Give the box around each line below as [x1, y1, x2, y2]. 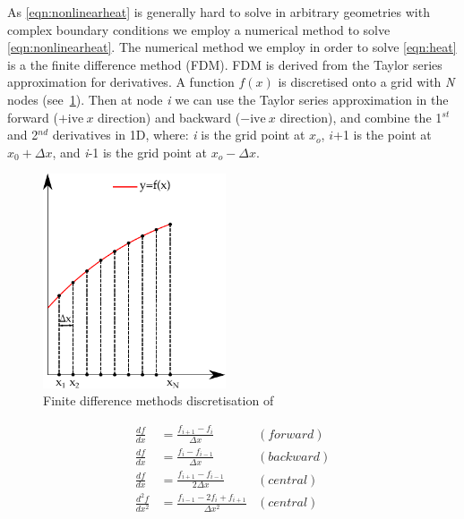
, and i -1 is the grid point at [52, 142, 207, 161]
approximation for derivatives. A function [7, 72, 235, 91]
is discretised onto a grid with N [278, 72, 455, 91]
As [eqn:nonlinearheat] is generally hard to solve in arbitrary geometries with [7, 3, 430, 21]
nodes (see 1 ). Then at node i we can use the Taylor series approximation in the [7, 89, 449, 108]
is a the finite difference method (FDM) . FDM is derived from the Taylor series [7, 55, 443, 73]
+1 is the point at [332, 125, 432, 144]
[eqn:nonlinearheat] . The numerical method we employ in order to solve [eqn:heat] [7, 38, 457, 56]
